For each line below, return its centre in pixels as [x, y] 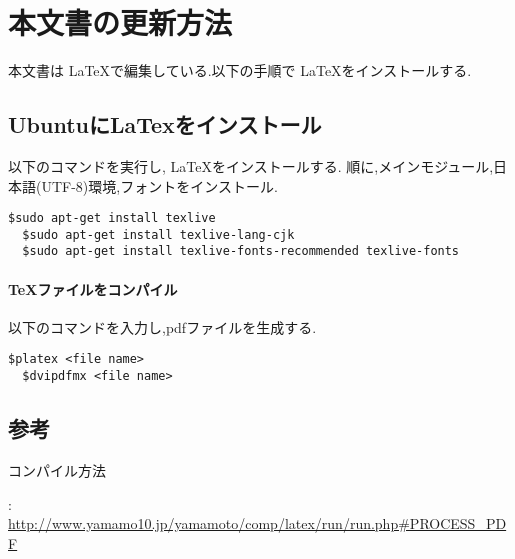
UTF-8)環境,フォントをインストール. [159, 185]
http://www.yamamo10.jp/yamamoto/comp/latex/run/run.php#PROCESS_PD [257, 523]
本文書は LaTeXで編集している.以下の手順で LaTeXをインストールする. [240, 70]
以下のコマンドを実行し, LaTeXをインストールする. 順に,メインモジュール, [251, 165]
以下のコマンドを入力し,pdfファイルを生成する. [162, 326]
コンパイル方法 [57, 469]
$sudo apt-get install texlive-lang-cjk [158, 234]
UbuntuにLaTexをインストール [165, 124]
